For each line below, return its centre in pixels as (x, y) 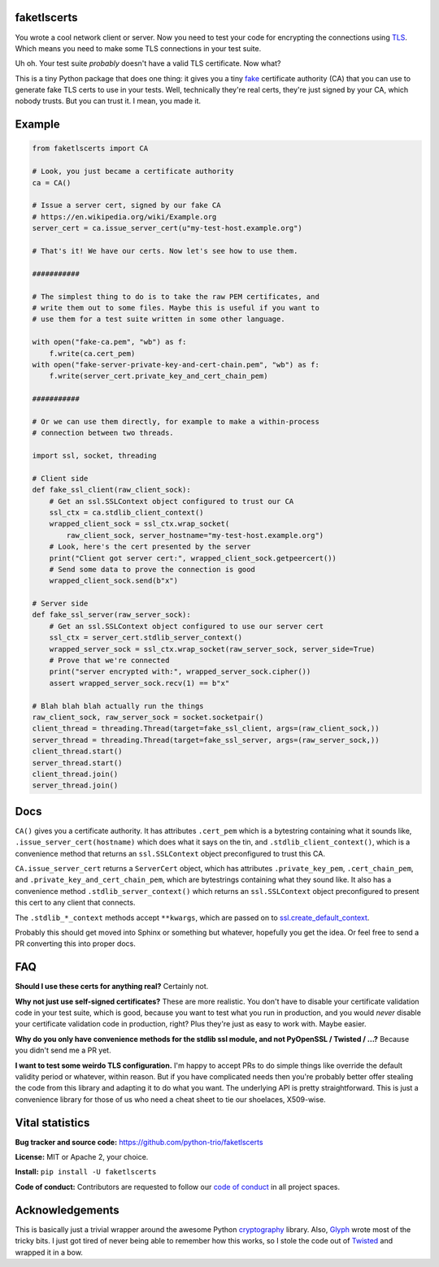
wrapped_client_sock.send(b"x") (114, 581)
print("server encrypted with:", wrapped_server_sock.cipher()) (180, 672)
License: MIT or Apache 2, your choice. (82, 1157)
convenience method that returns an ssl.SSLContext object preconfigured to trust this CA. (170, 853)
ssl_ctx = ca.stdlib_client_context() (126, 512)
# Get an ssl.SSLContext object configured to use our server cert (187, 626)
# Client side (60, 478)
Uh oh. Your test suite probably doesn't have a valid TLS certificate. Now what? (148, 63)
